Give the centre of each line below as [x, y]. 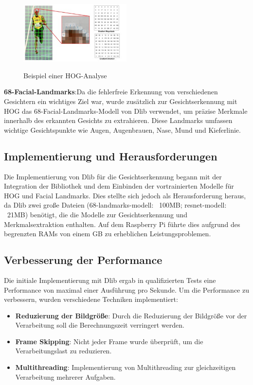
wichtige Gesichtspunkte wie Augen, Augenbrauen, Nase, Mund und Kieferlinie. [122, 130]
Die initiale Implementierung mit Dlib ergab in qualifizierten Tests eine [110, 280]
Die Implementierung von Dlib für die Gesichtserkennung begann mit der [113, 176]
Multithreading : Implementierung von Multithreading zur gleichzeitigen [126, 367]
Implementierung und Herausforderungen [111, 156]
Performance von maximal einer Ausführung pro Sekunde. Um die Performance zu [126, 289]
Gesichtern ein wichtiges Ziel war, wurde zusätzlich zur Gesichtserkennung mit [121, 101]
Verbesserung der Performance [83, 260]
